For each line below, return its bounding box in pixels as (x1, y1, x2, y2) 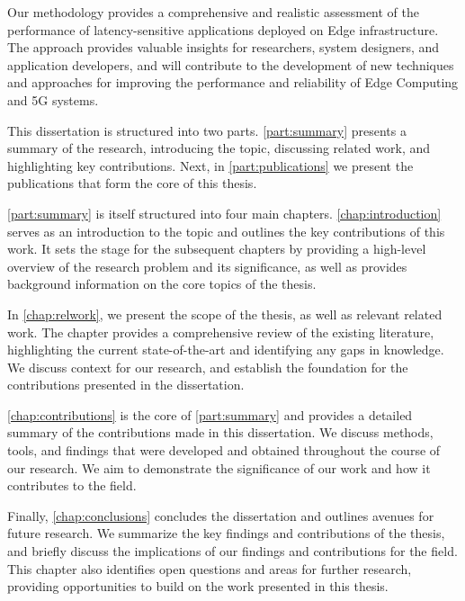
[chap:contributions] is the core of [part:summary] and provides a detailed (7, 405, 413, 424)
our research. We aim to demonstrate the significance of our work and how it (7, 458, 431, 477)
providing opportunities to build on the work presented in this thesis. (7, 577, 389, 596)
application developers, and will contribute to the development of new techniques (7, 55, 454, 74)
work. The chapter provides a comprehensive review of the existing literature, (7, 322, 434, 341)
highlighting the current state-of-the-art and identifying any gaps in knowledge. (7, 340, 444, 359)
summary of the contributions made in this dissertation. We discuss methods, (7, 423, 434, 442)
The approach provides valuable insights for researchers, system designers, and (7, 38, 440, 57)
